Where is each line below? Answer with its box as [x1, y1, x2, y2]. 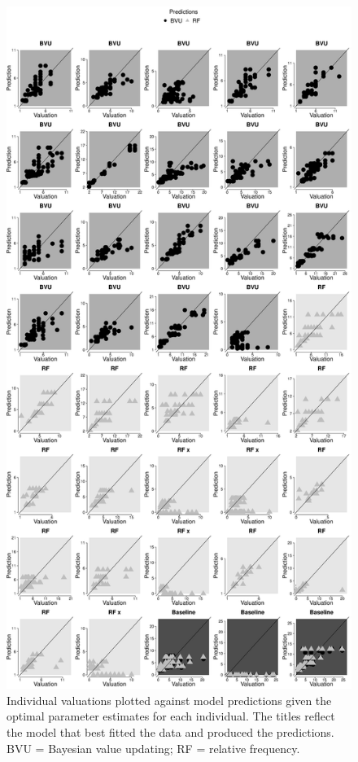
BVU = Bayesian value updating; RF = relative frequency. [7, 739, 300, 756]
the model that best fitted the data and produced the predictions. [7, 723, 334, 740]
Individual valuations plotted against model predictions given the [7, 691, 332, 708]
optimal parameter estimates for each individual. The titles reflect [7, 707, 335, 725]
